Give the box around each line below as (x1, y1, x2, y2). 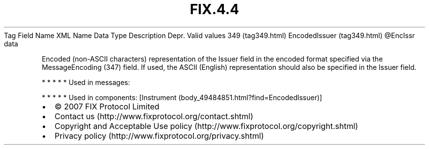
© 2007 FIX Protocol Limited (54, 101, 160, 111)
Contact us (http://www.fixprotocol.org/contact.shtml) (54, 111, 254, 121)
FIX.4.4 (190, 1, 239, 18)
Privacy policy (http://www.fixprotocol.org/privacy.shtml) (54, 130, 264, 141)
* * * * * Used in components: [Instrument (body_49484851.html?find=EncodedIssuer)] (42, 93, 322, 102)
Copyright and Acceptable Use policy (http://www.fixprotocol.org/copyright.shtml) (54, 121, 358, 131)
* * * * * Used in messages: (42, 78, 130, 86)
